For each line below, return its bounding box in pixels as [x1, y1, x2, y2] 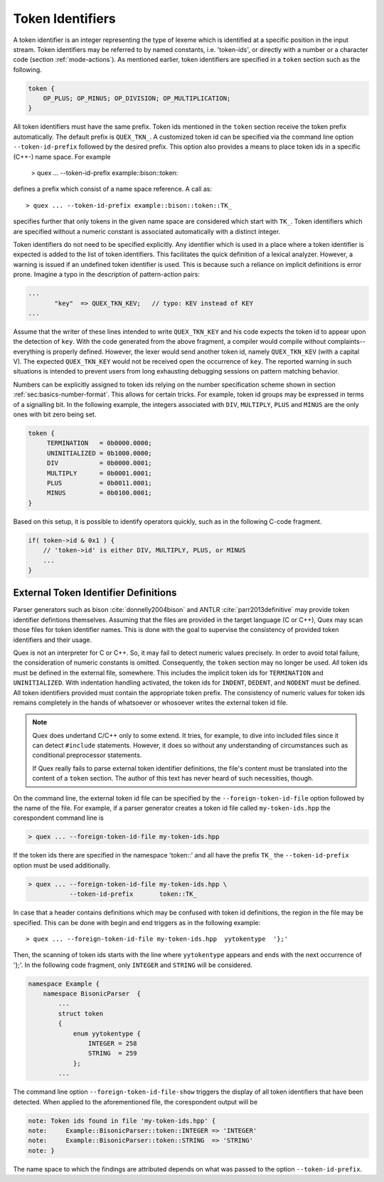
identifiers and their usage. [13, 635, 92, 644]
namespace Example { [28, 979, 100, 988]
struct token [58, 1009, 104, 1018]
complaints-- [327, 337, 366, 346]
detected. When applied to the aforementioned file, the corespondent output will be [13, 1097, 258, 1106]
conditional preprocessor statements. [32, 751, 142, 759]
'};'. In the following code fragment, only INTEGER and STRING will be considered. [13, 961, 252, 969]
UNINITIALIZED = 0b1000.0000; [46, 449, 152, 457]
